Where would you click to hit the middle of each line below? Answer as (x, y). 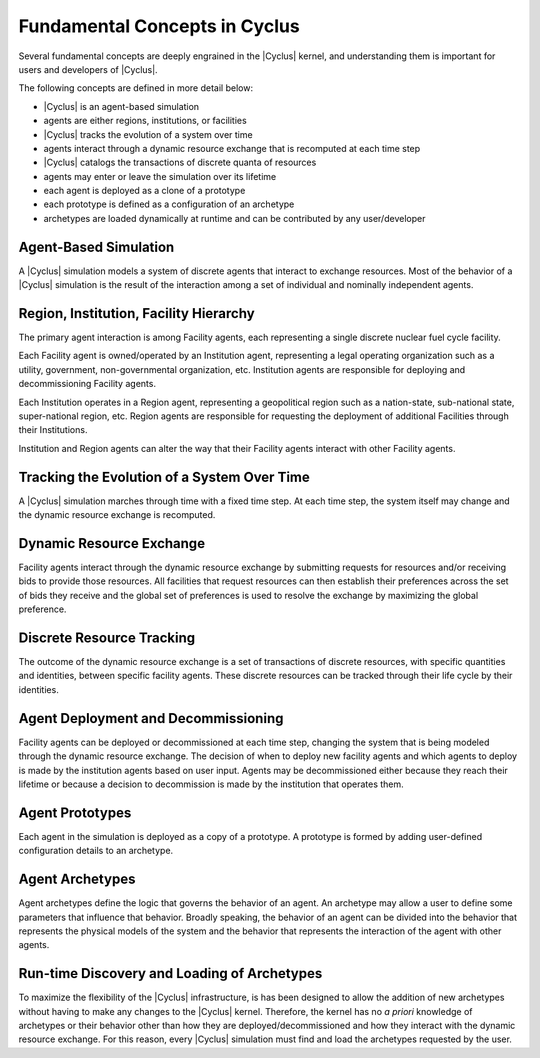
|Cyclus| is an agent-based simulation (121, 106)
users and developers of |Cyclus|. (88, 69)
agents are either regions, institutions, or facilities (145, 121)
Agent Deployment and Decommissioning (151, 718)
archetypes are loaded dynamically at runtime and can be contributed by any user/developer (234, 218)
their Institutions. (53, 430)
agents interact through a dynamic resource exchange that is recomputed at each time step (232, 148)
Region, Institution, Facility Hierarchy (136, 313)
